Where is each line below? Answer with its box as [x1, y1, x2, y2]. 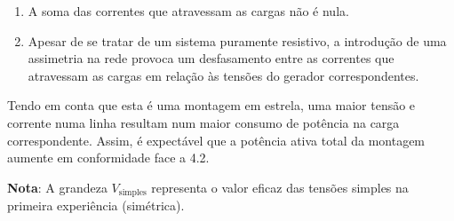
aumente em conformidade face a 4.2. [7, 148, 210, 167]
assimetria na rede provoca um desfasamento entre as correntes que [28, 49, 394, 67]
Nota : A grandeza [7, 178, 108, 196]
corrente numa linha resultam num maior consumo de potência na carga [7, 113, 400, 131]
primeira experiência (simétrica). [7, 196, 185, 215]
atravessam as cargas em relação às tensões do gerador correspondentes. [28, 66, 419, 84]
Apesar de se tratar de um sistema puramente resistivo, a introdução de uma [28, 31, 447, 50]
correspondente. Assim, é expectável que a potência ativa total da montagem [7, 130, 426, 149]
